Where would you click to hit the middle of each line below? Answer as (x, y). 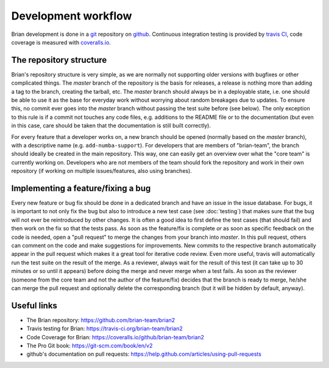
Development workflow (72, 16)
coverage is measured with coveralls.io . (61, 42)
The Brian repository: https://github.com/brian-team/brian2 (101, 320)
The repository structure (59, 60)
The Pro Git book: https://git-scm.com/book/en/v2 (90, 346)
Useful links (34, 306)
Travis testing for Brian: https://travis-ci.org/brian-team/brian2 (104, 328)
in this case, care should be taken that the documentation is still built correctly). (111, 126)
